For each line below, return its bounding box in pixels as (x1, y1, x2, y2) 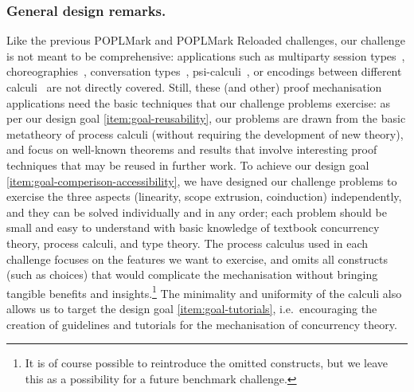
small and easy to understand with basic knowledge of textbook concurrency (6, 219, 380, 236)
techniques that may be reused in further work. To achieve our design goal (6, 156, 369, 173)
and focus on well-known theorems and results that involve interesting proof (6, 141, 377, 158)
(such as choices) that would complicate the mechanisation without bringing (6, 266, 378, 283)
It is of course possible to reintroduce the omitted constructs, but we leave (25, 355, 388, 371)
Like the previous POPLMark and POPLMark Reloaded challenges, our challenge (6, 32, 405, 49)
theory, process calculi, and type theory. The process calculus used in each (6, 234, 369, 251)
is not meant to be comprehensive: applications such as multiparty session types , (6, 47, 405, 64)
